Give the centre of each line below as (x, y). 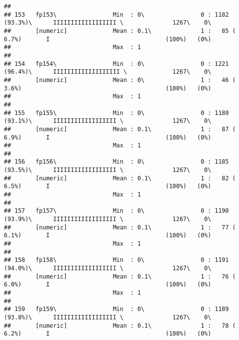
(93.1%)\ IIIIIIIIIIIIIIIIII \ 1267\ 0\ (108, 121)
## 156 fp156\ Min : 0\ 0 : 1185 (117, 162)
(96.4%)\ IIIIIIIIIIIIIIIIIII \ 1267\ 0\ (108, 72)
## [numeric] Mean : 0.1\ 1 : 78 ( (120, 326)
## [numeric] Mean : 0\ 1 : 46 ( (120, 80)
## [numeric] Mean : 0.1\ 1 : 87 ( (120, 129)
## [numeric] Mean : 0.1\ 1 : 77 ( (120, 227)
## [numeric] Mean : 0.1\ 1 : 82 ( (120, 178)
